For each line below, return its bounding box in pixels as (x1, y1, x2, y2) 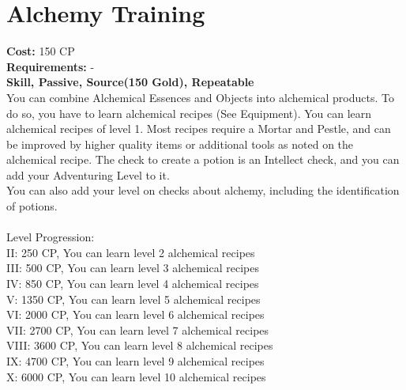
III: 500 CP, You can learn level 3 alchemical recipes (6, 259, 259, 276)
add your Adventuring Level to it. (6, 166, 170, 183)
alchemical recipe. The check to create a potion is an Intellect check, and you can (6, 151, 400, 168)
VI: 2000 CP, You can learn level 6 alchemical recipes (6, 306, 265, 323)
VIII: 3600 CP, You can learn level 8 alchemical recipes (6, 337, 273, 354)
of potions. (6, 198, 58, 214)
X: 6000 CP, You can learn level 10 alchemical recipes (6, 368, 266, 384)
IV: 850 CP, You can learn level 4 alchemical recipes (6, 275, 259, 292)
